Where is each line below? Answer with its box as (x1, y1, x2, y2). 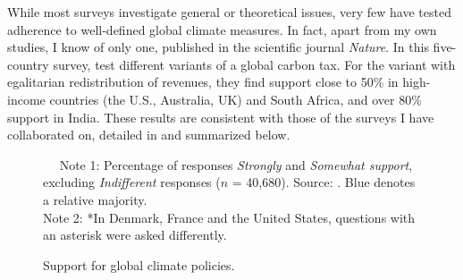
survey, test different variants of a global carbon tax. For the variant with (53, 55, 456, 73)
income (7, 89, 46, 108)
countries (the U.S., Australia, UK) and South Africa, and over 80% (49, 89, 422, 108)
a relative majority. (43, 190, 147, 208)
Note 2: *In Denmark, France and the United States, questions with (43, 208, 416, 226)
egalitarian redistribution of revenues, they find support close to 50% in (7, 72, 399, 91)
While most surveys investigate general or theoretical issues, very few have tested (7, 3, 451, 21)
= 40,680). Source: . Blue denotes (231, 173, 416, 191)
